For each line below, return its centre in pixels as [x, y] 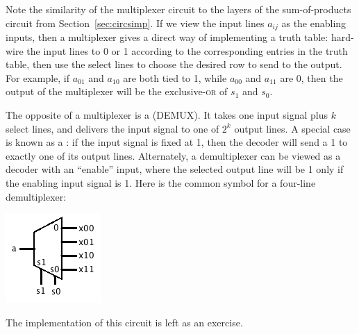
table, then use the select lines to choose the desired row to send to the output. [174, 64]
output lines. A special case [292, 128]
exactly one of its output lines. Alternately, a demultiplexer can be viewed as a [173, 155]
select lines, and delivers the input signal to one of [112, 128]
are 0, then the [311, 77]
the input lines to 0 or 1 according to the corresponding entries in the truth [187, 50]
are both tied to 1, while [175, 77]
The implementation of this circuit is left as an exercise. [124, 322]
